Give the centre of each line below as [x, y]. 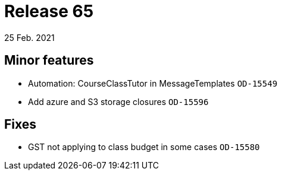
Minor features [49, 61]
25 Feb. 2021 [29, 37]
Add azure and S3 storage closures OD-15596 [118, 101]
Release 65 [49, 11]
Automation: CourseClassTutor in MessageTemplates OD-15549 [153, 83]
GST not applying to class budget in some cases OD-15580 [144, 147]
